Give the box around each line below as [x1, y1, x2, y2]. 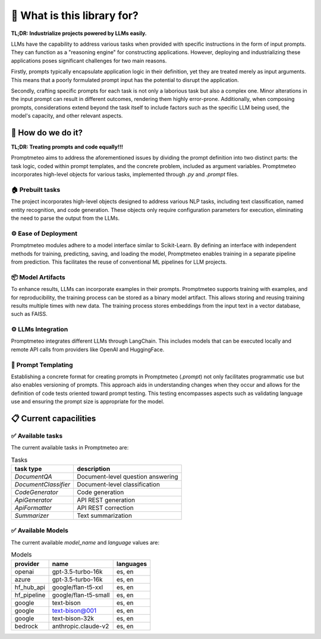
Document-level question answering [77, 473, 178, 481]
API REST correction [77, 504, 134, 512]
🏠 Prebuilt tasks [11, 185, 61, 194]
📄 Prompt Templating [11, 360, 74, 369]
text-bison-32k [52, 614, 95, 622]
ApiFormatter [14, 504, 52, 512]
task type [14, 465, 42, 473]
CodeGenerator [14, 488, 59, 496]
